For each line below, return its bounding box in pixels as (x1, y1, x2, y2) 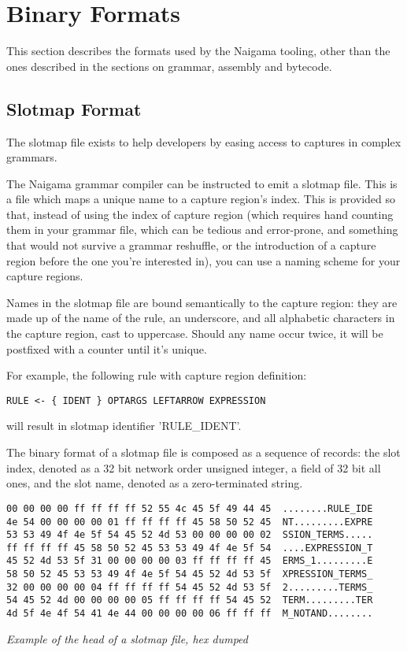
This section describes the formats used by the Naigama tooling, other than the (6, 43, 390, 59)
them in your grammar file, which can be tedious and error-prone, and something (6, 221, 398, 238)
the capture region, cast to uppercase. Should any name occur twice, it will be (6, 325, 383, 342)
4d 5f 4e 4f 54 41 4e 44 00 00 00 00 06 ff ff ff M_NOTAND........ (6, 608, 373, 620)
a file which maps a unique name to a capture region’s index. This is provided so (6, 191, 395, 207)
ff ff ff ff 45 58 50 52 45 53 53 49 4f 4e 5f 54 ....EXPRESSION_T (6, 542, 373, 554)
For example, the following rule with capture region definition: (6, 367, 307, 383)
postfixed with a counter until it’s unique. (6, 340, 207, 357)
